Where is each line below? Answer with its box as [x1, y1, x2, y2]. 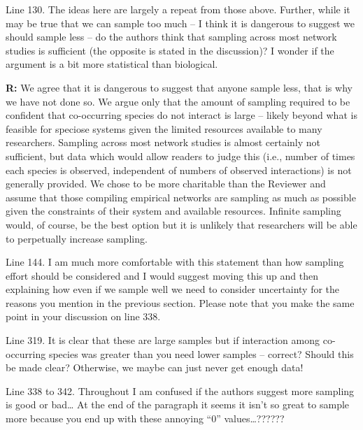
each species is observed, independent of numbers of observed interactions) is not [6, 162, 352, 177]
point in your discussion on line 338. [6, 309, 161, 324]
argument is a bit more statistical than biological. [6, 57, 218, 71]
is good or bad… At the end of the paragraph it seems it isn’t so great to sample [6, 397, 350, 412]
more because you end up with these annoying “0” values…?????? [6, 411, 285, 426]
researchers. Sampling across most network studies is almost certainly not [6, 135, 321, 150]
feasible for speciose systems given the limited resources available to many [6, 121, 322, 136]
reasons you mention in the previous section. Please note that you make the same [6, 295, 355, 310]
